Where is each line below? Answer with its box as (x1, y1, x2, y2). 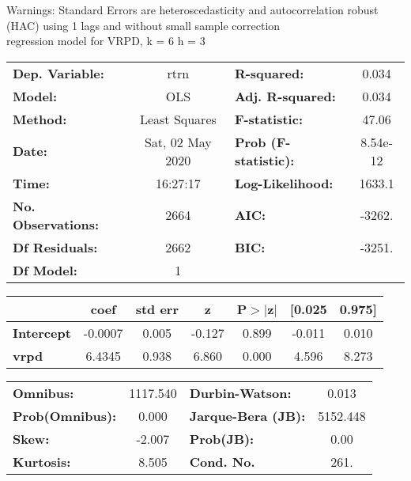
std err (135, 299, 179, 318)
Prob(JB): (189, 429, 255, 448)
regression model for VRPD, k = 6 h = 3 (6, 32, 205, 49)
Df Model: (13, 260, 77, 279)
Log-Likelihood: (234, 173, 334, 192)
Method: (13, 109, 67, 128)
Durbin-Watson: (189, 383, 292, 402)
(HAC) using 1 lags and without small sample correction (6, 17, 281, 33)
